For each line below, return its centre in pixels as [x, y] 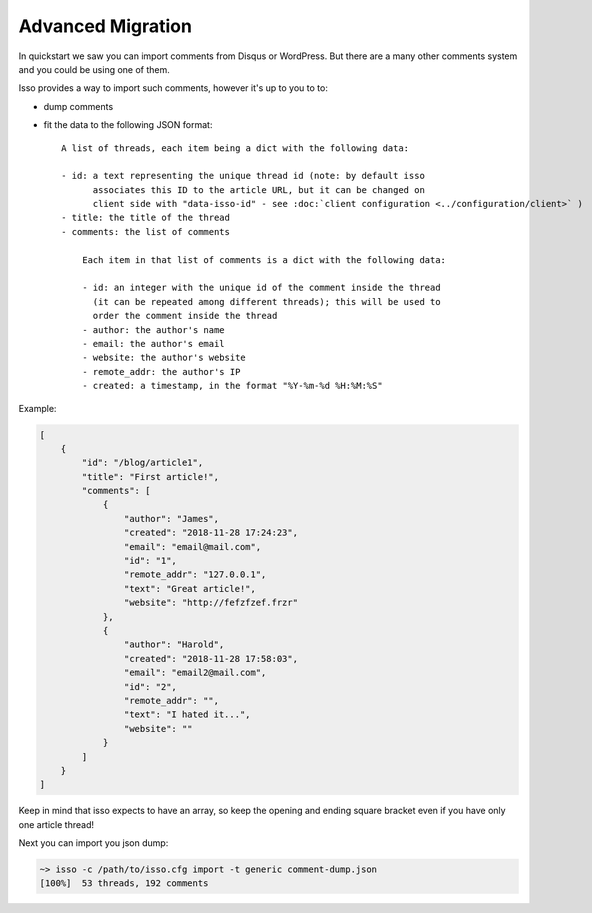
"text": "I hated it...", [187, 714]
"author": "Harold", [174, 644]
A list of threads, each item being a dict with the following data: [235, 148]
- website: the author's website [164, 358]
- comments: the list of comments [145, 231]
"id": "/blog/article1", [142, 463]
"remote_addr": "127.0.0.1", [195, 574]
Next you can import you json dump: [93, 843]
